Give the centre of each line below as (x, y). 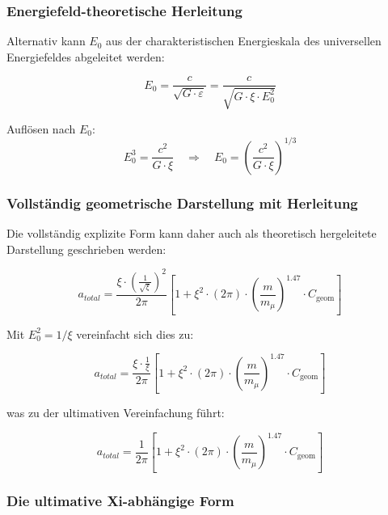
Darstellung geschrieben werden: (86, 249)
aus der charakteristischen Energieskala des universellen (244, 41)
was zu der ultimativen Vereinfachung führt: (116, 413)
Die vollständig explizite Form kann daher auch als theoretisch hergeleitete (192, 233)
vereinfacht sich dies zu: (135, 333)
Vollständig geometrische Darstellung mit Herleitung (182, 203)
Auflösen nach (41, 128)
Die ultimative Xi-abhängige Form (120, 500)
